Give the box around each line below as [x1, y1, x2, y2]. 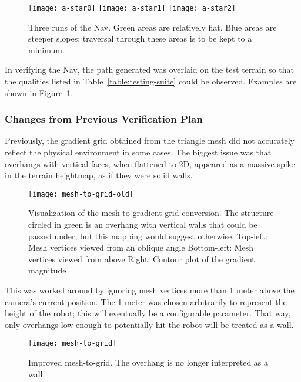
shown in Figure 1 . [5, 86, 73, 99]
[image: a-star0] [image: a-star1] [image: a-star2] [28, 4, 236, 12]
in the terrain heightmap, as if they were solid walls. [5, 169, 193, 181]
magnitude [28, 264, 66, 276]
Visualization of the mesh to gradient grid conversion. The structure [28, 207, 274, 219]
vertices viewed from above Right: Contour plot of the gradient [28, 252, 255, 265]
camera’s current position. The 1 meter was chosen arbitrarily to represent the [5, 295, 287, 307]
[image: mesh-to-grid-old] [28, 190, 133, 198]
